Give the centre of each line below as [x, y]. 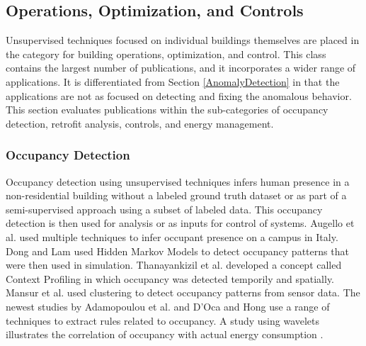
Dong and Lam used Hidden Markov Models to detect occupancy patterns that [177, 251]
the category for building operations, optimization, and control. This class [166, 54]
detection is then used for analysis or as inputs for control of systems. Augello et [180, 223]
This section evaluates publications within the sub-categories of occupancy [167, 110]
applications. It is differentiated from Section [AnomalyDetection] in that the [173, 81]
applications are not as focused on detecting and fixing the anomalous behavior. [179, 95]
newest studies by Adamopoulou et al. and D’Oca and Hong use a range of [168, 306]
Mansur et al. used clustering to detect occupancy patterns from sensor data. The [183, 292]
